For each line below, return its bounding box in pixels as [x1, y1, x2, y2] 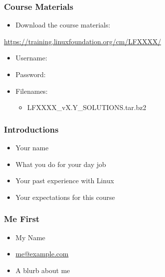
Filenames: [15, 85, 48, 96]
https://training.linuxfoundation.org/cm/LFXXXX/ [4, 36, 161, 46]
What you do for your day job [15, 159, 106, 169]
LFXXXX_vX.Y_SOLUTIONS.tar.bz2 [27, 102, 146, 112]
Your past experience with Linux [15, 175, 114, 186]
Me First [4, 213, 40, 225]
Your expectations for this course [15, 192, 115, 202]
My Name [15, 232, 46, 242]
